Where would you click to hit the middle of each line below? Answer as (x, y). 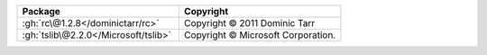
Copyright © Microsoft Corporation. (260, 35)
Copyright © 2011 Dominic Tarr (249, 23)
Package (41, 11)
